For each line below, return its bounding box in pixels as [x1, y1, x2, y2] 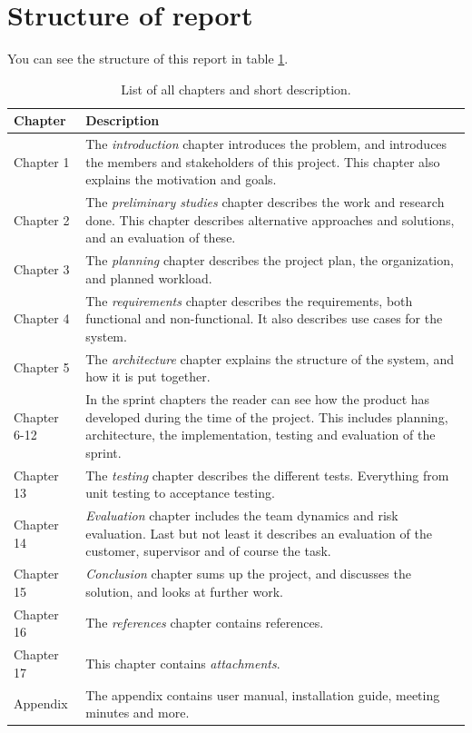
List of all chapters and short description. [121, 79, 351, 98]
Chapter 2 [14, 210, 70, 229]
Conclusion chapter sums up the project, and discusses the [85, 564, 411, 583]
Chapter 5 [14, 358, 70, 377]
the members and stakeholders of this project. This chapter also [85, 152, 440, 171]
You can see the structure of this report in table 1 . [7, 49, 289, 68]
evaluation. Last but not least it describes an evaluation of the [85, 523, 432, 542]
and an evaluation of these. [85, 228, 236, 247]
